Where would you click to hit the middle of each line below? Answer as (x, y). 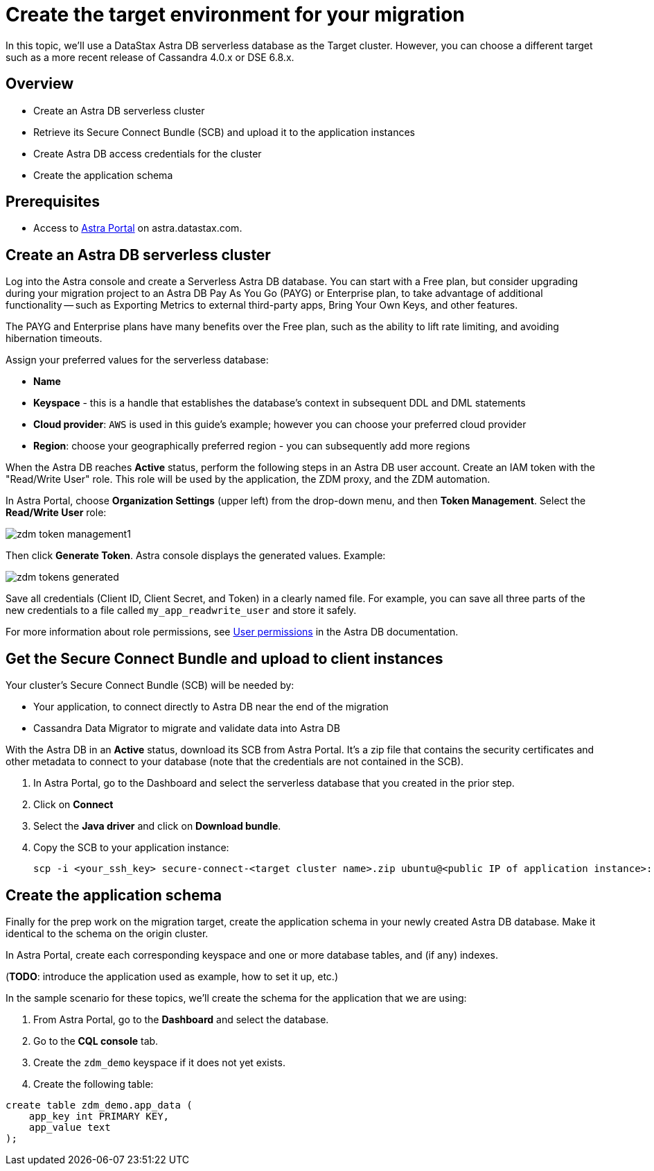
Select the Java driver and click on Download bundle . (157, 826)
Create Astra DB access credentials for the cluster (148, 153)
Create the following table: (94, 1084)
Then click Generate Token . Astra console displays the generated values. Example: (196, 556)
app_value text (70, 1127)
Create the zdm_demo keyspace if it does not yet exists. (159, 1062)
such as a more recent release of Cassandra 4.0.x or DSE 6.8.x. (150, 57)
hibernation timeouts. (54, 339)
